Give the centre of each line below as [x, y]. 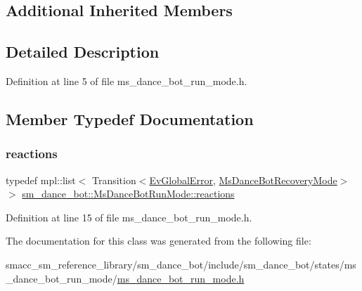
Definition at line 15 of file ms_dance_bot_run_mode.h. [129, 217]
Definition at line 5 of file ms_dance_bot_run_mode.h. [127, 80]
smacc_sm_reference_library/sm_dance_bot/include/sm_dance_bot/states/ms [181, 264]
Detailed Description [83, 52]
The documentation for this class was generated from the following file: [159, 241]
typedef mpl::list [41, 180]
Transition [114, 180]
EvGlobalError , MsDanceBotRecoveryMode [243, 180]
